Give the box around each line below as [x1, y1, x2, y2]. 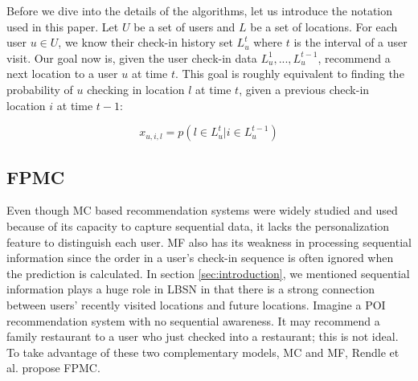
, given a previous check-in [239, 80, 370, 97]
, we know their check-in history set [58, 34, 233, 51]
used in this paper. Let [6, 18, 119, 35]
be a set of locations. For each [250, 18, 398, 35]
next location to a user [6, 65, 118, 82]
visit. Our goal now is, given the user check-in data [6, 49, 257, 66]
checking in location [87, 80, 185, 97]
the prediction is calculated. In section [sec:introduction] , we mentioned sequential [6, 264, 410, 281]
